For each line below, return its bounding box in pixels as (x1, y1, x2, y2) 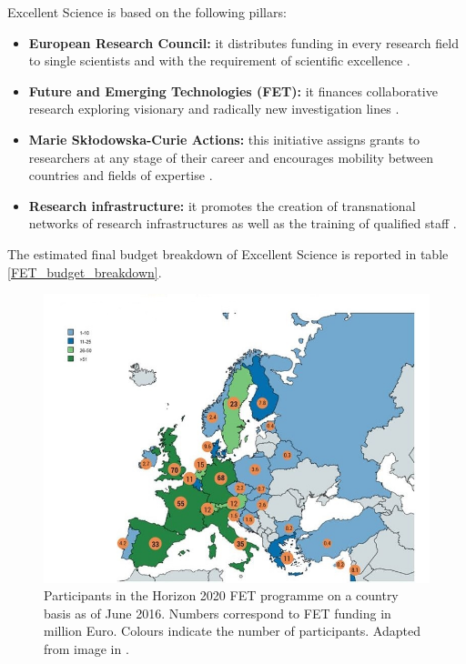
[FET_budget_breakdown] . (7, 262, 162, 281)
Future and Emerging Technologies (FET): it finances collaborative (28, 81, 438, 100)
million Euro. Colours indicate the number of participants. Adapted (44, 621, 420, 640)
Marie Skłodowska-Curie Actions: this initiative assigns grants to (28, 129, 420, 148)
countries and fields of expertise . (28, 166, 213, 185)
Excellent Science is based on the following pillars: (7, 3, 287, 21)
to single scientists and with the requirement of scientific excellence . (28, 51, 410, 70)
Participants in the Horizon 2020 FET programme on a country (44, 586, 399, 605)
